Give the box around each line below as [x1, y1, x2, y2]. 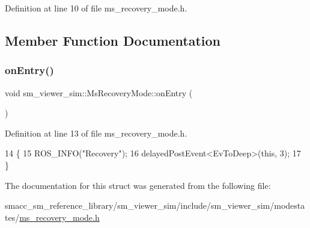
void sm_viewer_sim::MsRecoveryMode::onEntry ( [5, 86, 193, 99]
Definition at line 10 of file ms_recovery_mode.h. [5, 2, 187, 14]
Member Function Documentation [5, 31, 221, 49]
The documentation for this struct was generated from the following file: [5, 179, 271, 191]
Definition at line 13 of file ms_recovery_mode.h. [5, 126, 187, 139]
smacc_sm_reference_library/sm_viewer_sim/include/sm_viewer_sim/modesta [5, 199, 305, 212]
